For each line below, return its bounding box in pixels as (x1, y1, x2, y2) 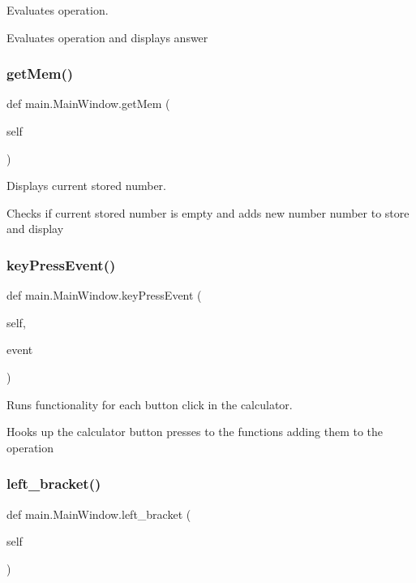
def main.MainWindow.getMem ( (6, 95, 170, 112)
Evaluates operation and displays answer (6, 28, 208, 45)
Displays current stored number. (6, 177, 166, 194)
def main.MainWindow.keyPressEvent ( (6, 287, 202, 304)
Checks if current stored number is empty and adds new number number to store (6, 204, 410, 221)
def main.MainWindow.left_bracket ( (6, 505, 191, 522)
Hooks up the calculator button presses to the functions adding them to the (6, 423, 384, 440)
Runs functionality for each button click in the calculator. (6, 395, 293, 412)
